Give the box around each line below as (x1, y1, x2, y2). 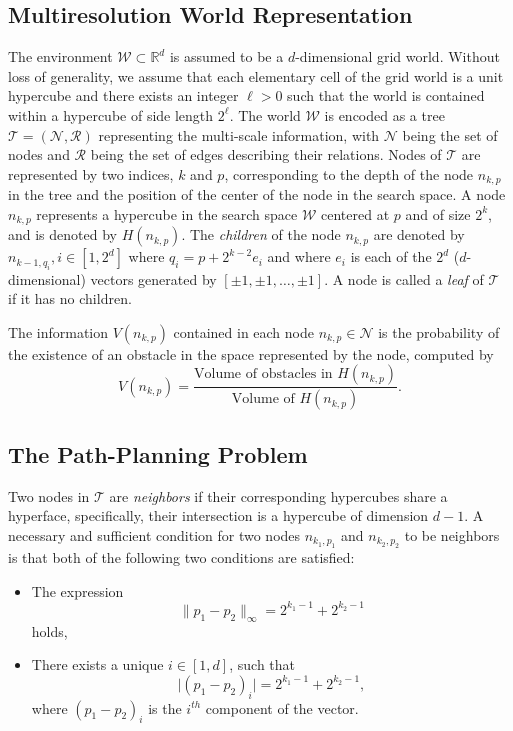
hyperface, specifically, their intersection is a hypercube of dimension (8, 505, 429, 526)
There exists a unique (31, 654, 164, 675)
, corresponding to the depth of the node (224, 163, 474, 184)
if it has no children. (8, 288, 132, 309)
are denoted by (373, 224, 465, 245)
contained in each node (173, 321, 314, 342)
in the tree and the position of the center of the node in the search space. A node (8, 184, 506, 205)
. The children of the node (181, 224, 341, 245)
